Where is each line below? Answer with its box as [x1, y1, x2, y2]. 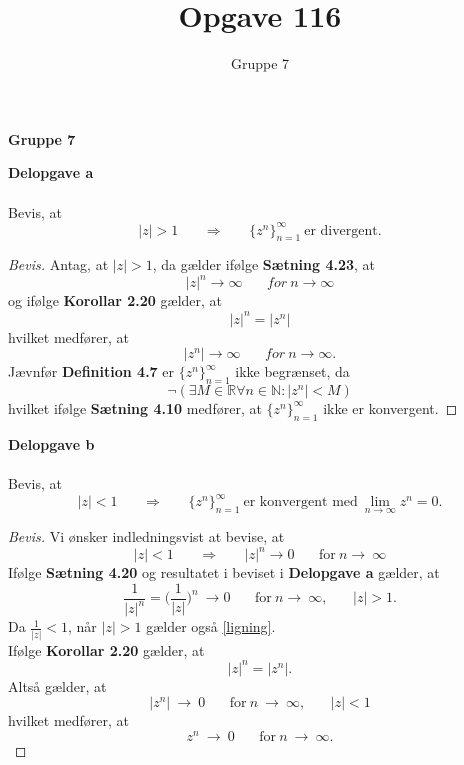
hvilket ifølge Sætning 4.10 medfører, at [8, 397, 262, 418]
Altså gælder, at [8, 675, 107, 696]
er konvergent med [243, 495, 358, 510]
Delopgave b [8, 433, 95, 454]
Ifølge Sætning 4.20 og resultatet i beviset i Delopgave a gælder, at [8, 562, 440, 583]
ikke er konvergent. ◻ [323, 397, 458, 418]
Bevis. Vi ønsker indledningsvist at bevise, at [8, 526, 285, 547]
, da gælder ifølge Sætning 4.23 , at [152, 254, 376, 275]
